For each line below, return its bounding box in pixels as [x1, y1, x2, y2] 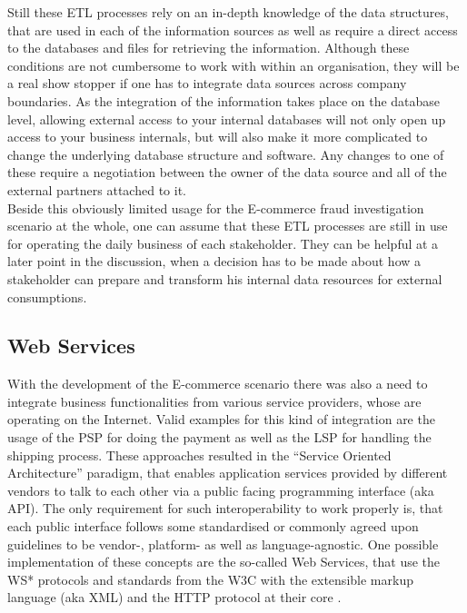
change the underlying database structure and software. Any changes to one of [7, 144, 444, 163]
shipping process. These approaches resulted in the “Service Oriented [7, 445, 392, 464]
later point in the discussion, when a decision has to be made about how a [7, 252, 422, 271]
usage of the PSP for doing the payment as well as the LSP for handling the [7, 428, 432, 447]
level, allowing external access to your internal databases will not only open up [7, 109, 446, 128]
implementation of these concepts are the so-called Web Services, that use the [7, 552, 441, 571]
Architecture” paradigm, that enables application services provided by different [7, 463, 448, 482]
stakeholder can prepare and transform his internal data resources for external [7, 269, 442, 288]
